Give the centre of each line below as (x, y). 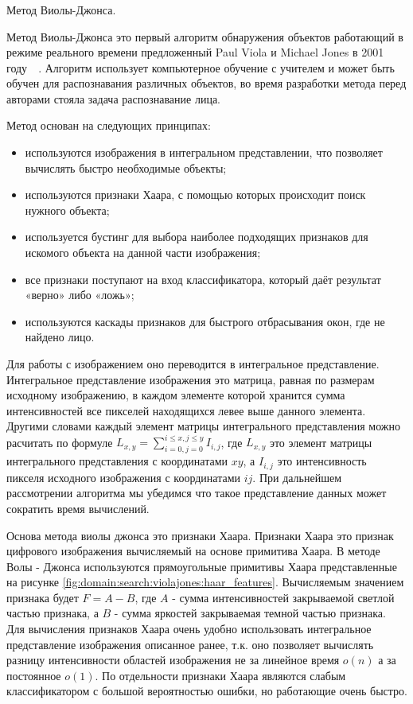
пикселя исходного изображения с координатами (124, 477)
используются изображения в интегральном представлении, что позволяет (204, 152)
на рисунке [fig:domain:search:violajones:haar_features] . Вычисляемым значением (205, 582)
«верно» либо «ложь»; (80, 295)
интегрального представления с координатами (117, 461)
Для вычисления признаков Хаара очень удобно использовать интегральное (189, 629)
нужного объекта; (67, 210)
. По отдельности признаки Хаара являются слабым (220, 675)
